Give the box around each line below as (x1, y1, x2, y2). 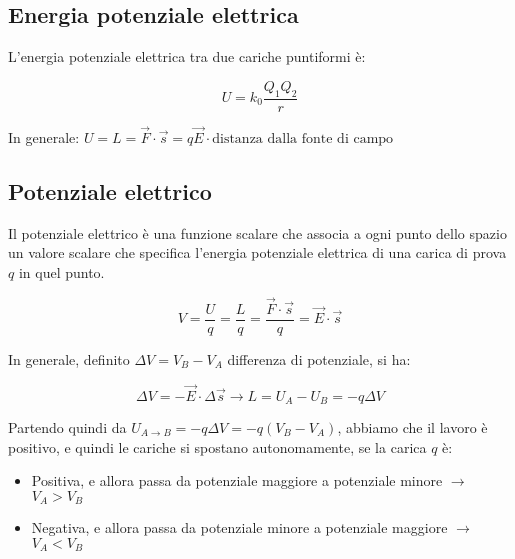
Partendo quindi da (8, 416, 127, 437)
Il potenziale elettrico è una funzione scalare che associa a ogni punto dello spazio (8, 222, 507, 243)
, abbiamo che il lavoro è (337, 416, 488, 437)
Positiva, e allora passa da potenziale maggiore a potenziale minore (31, 470, 443, 491)
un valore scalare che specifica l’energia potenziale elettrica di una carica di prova (8, 242, 507, 263)
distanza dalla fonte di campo (212, 131, 394, 146)
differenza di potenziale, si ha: (227, 348, 411, 369)
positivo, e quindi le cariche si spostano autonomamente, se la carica (8, 436, 427, 457)
